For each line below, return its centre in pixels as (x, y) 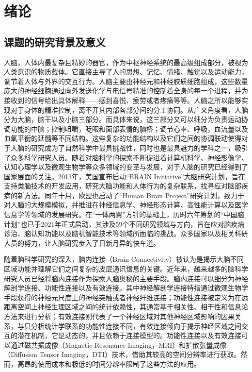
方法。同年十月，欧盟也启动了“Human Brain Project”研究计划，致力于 (134, 195)
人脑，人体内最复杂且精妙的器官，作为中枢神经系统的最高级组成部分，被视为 (126, 62)
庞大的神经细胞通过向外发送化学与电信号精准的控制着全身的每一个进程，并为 (126, 91)
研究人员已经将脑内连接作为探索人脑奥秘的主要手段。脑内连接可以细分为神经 (126, 278)
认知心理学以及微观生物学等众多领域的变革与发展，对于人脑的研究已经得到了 (126, 167)
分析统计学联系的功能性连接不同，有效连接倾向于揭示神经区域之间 (136, 326)
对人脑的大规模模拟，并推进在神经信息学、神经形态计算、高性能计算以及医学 (126, 205)
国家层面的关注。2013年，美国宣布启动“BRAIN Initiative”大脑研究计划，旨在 (125, 176)
